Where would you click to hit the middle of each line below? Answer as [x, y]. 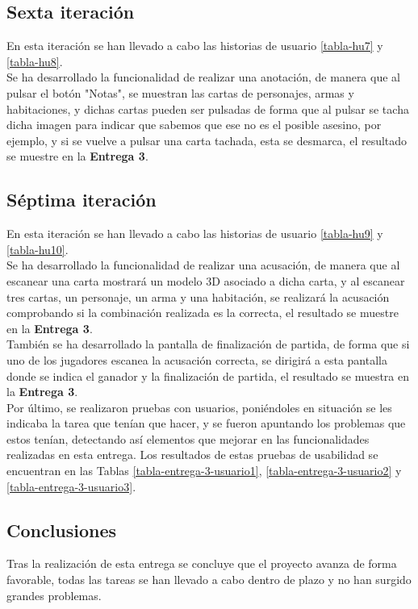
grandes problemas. [54, 595]
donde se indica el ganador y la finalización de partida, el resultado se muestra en [208, 375]
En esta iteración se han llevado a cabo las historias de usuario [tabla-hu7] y [195, 46]
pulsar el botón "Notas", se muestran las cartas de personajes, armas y [180, 92]
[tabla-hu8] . [35, 61]
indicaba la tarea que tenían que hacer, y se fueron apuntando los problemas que [206, 423]
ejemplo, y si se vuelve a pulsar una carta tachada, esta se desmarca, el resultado [207, 140]
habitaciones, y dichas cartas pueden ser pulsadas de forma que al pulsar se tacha [208, 108]
